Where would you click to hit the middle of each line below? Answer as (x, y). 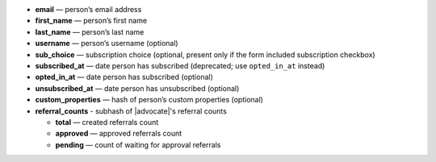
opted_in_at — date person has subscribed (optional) (124, 77)
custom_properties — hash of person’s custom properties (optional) (149, 100)
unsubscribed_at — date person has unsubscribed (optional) (137, 88)
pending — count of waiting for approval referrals (138, 144)
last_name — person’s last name (90, 31)
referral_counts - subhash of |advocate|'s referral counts (131, 111)
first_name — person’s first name (91, 21)
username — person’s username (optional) (107, 44)
